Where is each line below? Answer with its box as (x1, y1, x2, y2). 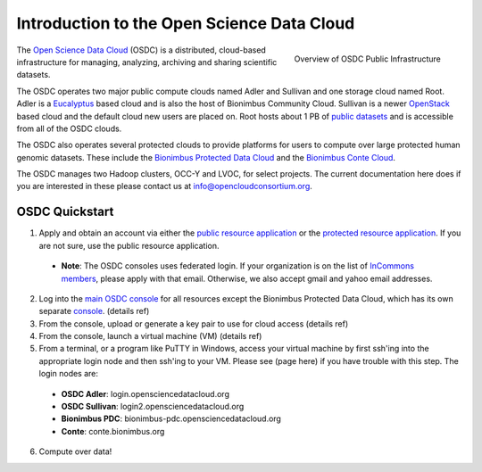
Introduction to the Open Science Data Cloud (16, 13, 355, 33)
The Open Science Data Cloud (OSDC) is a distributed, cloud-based (16, 45, 267, 55)
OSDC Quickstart (16, 204, 114, 219)
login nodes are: (38, 368, 98, 379)
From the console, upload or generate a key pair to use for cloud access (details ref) (38, 318, 349, 329)
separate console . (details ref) (38, 306, 150, 317)
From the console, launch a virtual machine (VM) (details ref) (38, 331, 262, 342)
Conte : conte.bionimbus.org (61, 426, 165, 436)
